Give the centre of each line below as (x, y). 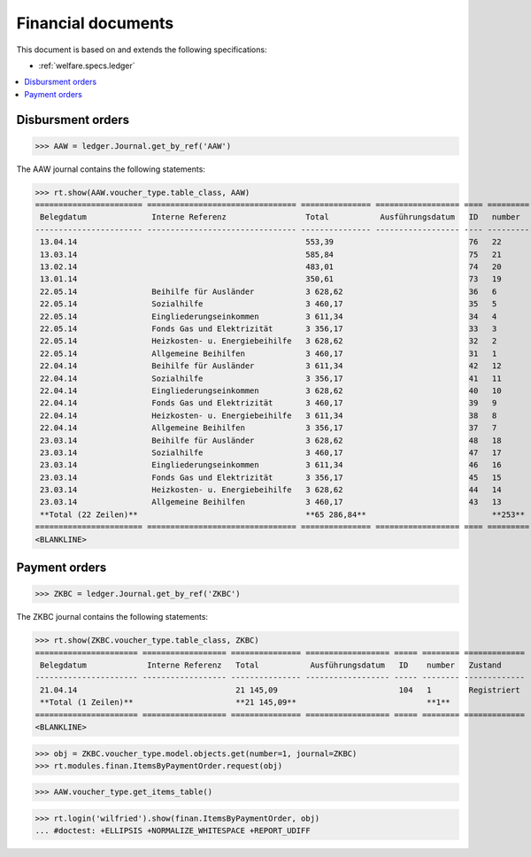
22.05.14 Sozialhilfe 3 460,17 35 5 (269, 304)
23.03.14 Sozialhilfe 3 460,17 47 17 (271, 452)
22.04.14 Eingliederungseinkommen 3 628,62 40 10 (271, 390)
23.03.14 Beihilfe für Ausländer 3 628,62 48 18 (271, 440)
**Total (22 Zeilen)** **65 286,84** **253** (283, 514)
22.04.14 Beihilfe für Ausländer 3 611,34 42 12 (271, 366)
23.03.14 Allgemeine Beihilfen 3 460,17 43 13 (271, 502)
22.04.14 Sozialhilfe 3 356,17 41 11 (271, 378)
